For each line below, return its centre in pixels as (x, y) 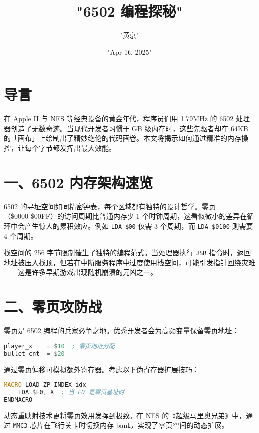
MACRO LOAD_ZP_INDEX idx (45, 385)
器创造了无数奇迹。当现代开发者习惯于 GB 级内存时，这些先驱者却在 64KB (126, 128)
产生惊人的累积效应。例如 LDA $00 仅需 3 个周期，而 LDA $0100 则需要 (139, 225)
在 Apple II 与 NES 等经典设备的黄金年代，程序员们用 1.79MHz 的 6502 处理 (127, 119)
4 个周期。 (21, 235)
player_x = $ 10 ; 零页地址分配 (59, 346)
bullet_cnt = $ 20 (34, 353)
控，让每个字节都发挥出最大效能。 (60, 148)
